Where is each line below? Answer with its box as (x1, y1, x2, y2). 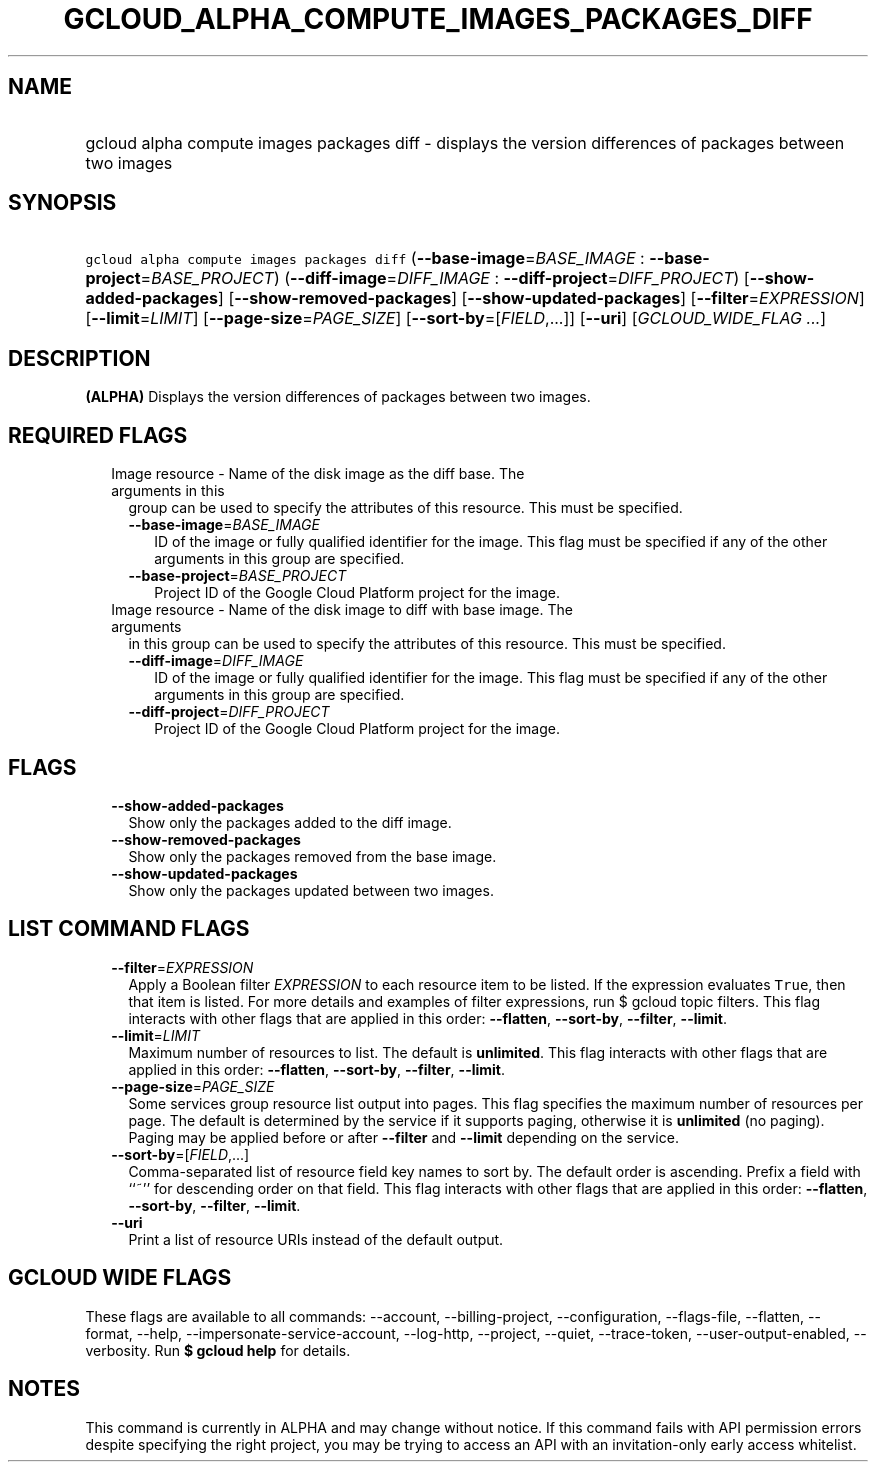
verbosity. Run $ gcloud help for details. (85, 1341, 351, 1359)
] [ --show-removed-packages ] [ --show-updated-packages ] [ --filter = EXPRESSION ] (218, 288, 865, 309)
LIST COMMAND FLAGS (8, 916, 250, 942)
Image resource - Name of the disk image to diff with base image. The (111, 601, 573, 619)
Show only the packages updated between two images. (128, 881, 494, 899)
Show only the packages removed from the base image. (128, 847, 497, 865)
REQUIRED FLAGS (8, 422, 188, 448)
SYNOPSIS (8, 190, 117, 216)
